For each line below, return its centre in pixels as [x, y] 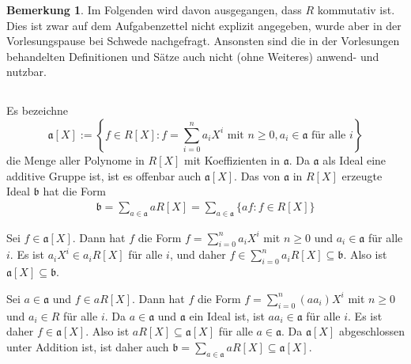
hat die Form [75, 191]
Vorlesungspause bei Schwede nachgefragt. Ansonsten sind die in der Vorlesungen [203, 41]
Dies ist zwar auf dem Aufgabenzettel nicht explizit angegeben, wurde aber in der [204, 25]
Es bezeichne [38, 110]
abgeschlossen [371, 331]
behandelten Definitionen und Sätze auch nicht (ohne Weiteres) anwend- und [193, 56]
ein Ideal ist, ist [227, 315]
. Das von [257, 175]
